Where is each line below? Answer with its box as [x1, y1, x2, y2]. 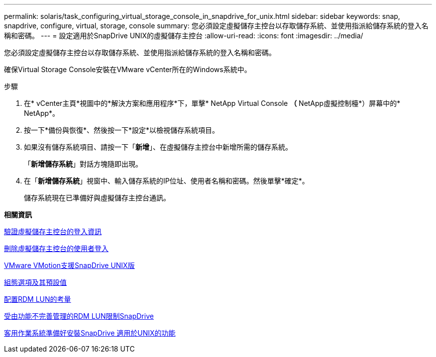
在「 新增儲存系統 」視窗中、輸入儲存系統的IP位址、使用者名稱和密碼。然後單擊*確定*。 [24, 177, 309, 185]
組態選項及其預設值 [4, 278, 67, 286]
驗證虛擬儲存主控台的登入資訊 [4, 227, 102, 236]
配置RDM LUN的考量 [4, 295, 71, 303]
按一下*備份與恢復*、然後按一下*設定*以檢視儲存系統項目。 [24, 126, 219, 134]
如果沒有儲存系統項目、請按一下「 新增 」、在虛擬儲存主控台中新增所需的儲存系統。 [24, 143, 292, 151]
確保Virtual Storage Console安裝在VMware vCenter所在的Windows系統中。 [4, 65, 251, 74]
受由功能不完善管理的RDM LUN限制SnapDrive [4, 312, 154, 320]
